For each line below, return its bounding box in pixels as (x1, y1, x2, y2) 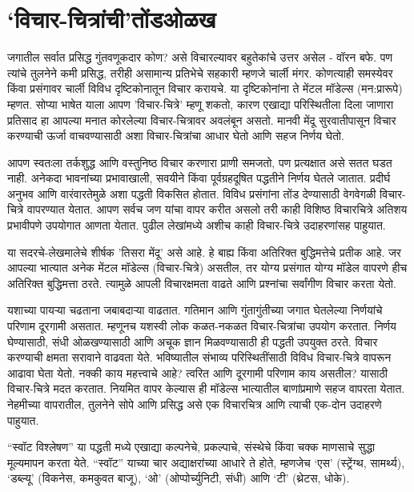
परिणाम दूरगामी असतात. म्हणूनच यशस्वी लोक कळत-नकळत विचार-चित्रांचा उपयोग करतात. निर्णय (7, 318, 396, 334)
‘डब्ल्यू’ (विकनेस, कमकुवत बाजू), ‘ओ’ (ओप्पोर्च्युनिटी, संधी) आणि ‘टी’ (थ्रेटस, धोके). (7, 470, 350, 486)
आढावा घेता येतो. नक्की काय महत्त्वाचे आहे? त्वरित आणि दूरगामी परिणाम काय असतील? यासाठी (7, 364, 388, 381)
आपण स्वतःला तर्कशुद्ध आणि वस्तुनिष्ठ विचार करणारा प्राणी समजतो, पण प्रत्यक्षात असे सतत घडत (7, 154, 392, 170)
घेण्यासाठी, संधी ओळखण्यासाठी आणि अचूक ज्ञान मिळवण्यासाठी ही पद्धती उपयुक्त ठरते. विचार (7, 333, 378, 350)
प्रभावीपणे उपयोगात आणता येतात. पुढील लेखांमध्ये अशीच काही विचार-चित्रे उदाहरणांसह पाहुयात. (7, 217, 386, 234)
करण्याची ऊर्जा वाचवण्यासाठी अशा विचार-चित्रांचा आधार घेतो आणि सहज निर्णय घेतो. (7, 127, 344, 144)
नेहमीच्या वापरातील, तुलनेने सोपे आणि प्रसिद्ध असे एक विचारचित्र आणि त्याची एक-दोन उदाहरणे (7, 396, 382, 412)
